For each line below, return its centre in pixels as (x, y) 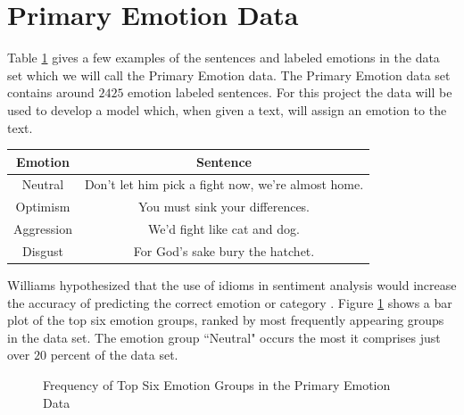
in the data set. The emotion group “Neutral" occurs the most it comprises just (224, 337)
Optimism (43, 207)
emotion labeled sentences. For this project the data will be (290, 92)
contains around (51, 92)
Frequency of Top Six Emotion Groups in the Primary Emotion (217, 385)
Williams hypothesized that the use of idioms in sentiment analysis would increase (232, 285)
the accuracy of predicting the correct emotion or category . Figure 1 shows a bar (230, 302)
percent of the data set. (114, 355)
